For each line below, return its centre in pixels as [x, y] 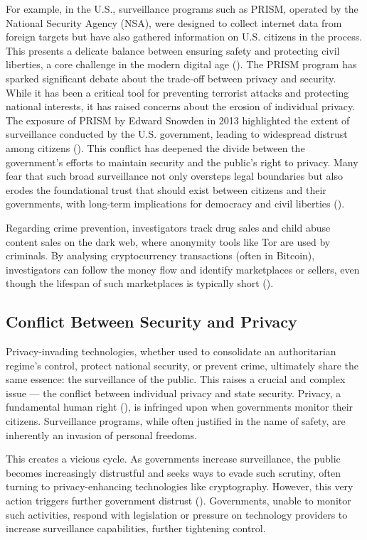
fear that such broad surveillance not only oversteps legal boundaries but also [174, 176]
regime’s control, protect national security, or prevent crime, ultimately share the [182, 365]
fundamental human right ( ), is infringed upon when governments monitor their [180, 407]
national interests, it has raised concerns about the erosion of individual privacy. [181, 106]
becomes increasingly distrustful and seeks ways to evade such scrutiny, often [173, 472]
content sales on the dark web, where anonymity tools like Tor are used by [168, 241]
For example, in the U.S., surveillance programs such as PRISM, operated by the [182, 9]
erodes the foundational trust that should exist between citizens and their [166, 189]
